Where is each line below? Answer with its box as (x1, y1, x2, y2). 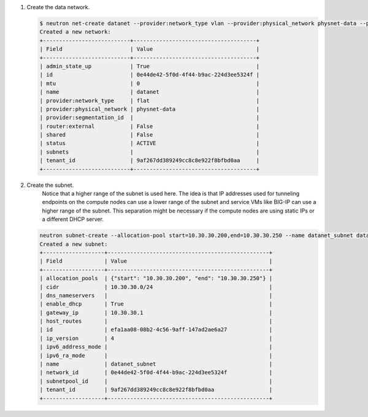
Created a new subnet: (39, 241, 108, 247)
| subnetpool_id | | (39, 377, 273, 385)
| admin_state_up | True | (39, 62, 260, 70)
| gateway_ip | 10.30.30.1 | (39, 309, 273, 316)
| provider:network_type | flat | (39, 97, 260, 104)
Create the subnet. (26, 181, 74, 189)
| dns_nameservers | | (39, 291, 273, 299)
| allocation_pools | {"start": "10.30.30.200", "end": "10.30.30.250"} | (39, 275, 273, 282)
